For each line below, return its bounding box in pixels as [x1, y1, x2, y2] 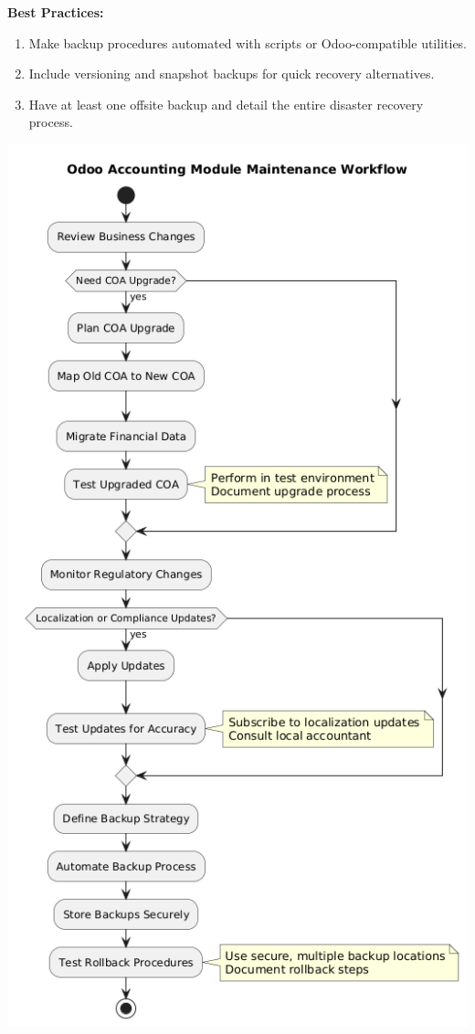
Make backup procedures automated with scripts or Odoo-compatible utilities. [28, 33, 468, 52]
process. [28, 112, 73, 132]
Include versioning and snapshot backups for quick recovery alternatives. [28, 64, 435, 83]
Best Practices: [7, 3, 104, 21]
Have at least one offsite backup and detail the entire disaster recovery [28, 94, 424, 113]
